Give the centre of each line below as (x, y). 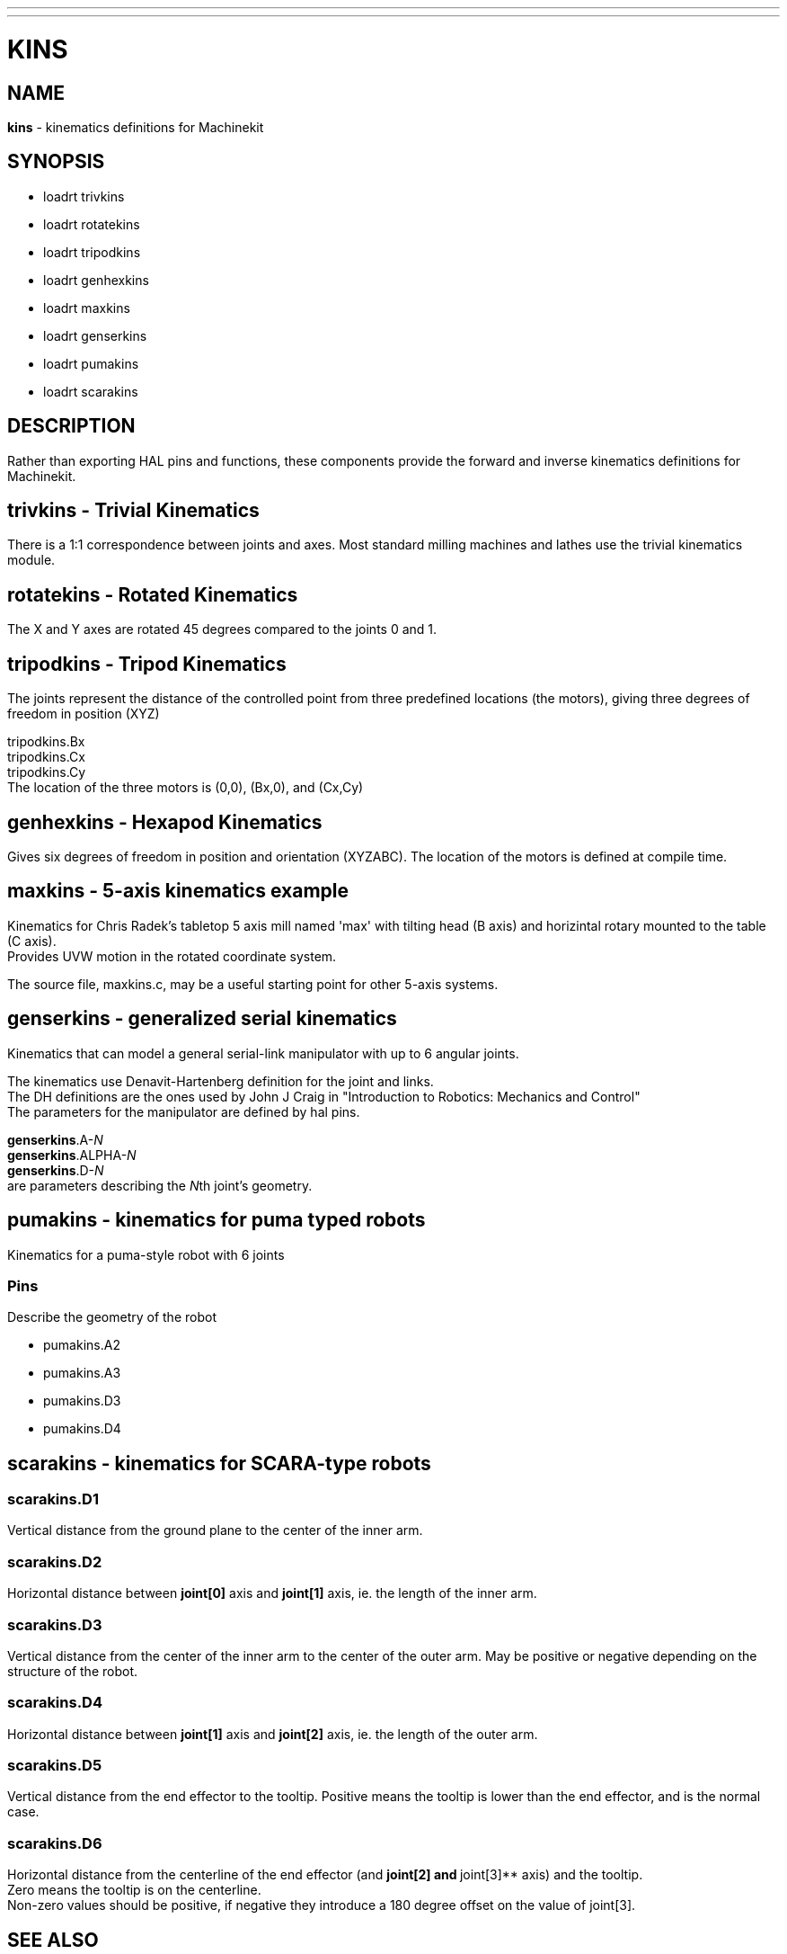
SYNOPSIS (56, 162)
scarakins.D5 (55, 1766)
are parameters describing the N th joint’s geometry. (160, 1185)
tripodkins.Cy (47, 772)
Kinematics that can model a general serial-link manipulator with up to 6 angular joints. (263, 1053)
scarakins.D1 (53, 1499)
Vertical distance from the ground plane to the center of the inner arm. (215, 1530)
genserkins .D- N (56, 1170)
